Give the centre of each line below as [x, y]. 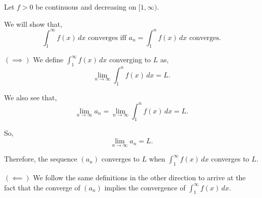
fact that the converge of [42, 187]
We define [48, 60]
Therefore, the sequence [41, 159]
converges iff [107, 38]
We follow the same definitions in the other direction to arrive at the [139, 177]
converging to [130, 60]
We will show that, [33, 24]
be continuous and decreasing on [86, 7]
